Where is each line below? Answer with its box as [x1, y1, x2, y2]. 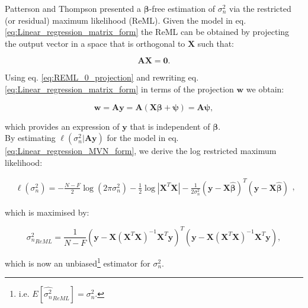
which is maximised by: [5, 206, 89, 218]
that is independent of [130, 120, 210, 132]
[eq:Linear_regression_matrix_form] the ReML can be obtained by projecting [5, 25, 290, 38]
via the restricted [229, 2, 291, 14]
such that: [197, 37, 234, 49]
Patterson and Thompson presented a [5, 2, 141, 14]
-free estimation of [149, 2, 216, 14]
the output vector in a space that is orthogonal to [5, 37, 185, 49]
